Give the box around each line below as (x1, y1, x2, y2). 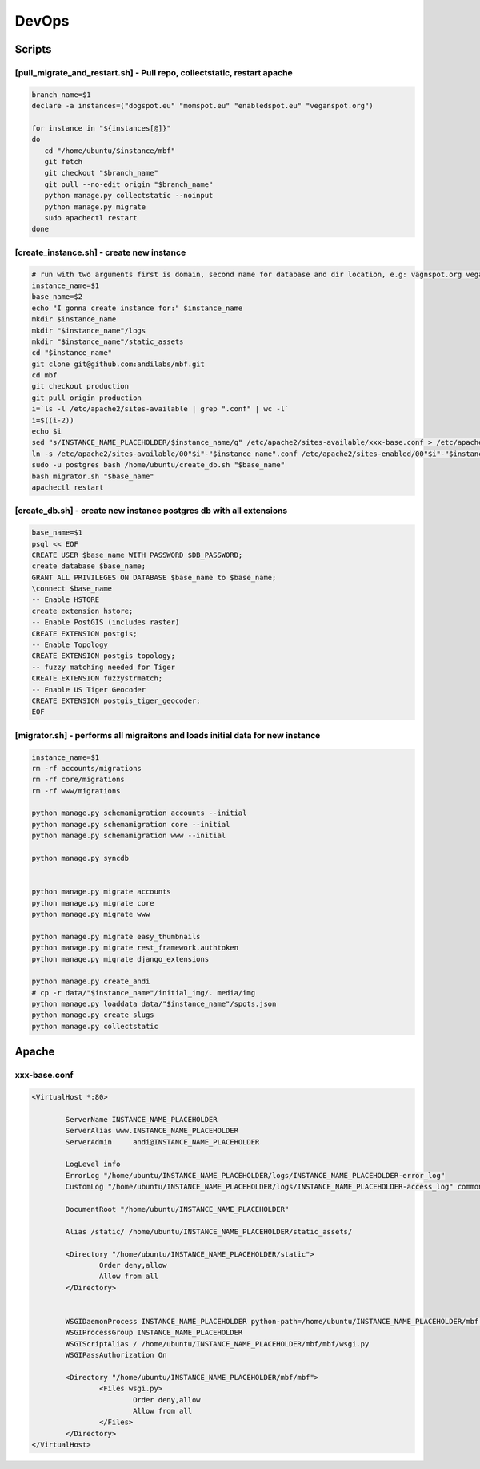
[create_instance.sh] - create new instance (14, 247, 186, 258)
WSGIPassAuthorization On (65, 1350, 167, 1360)
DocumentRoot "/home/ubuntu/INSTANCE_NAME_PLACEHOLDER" (65, 1205, 290, 1213)
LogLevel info (65, 1160, 121, 1169)
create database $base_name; (31, 562, 146, 571)
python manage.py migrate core (31, 898, 155, 907)
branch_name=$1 (31, 90, 91, 99)
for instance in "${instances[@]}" (31, 123, 171, 132)
